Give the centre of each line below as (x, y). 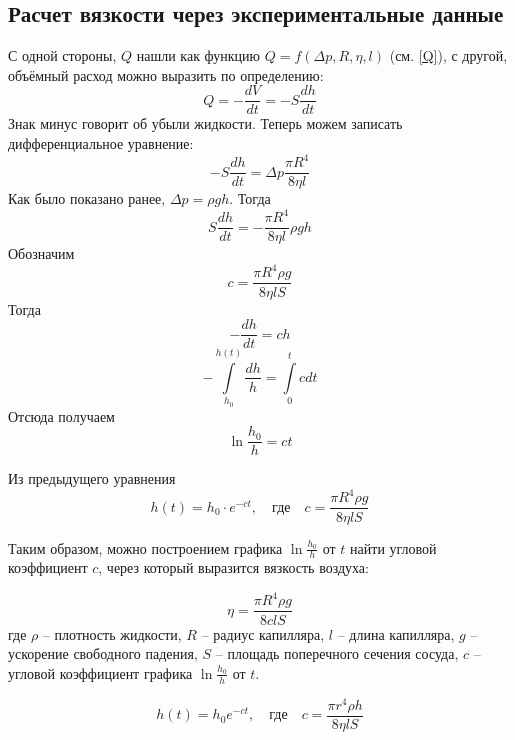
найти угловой (393, 547)
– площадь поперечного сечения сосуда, (337, 653)
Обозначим (41, 253)
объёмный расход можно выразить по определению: (166, 74)
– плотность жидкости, (112, 633)
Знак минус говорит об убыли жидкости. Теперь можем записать (205, 123)
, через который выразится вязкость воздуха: (233, 567)
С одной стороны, (62, 55)
